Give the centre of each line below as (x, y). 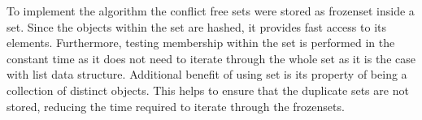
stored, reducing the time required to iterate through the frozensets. (176, 106)
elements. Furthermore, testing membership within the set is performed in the (201, 43)
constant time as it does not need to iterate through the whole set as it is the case (211, 58)
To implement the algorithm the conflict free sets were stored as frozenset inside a (211, 11)
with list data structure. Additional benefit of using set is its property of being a (207, 74)
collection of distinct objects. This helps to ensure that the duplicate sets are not (208, 90)
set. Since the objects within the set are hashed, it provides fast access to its (196, 26)
